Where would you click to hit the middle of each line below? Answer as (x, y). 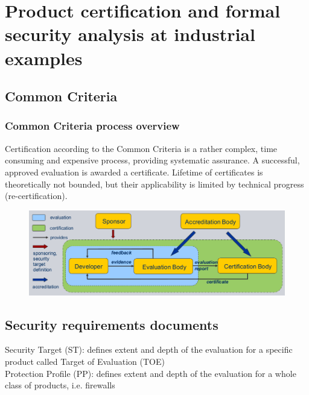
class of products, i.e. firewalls (60, 385)
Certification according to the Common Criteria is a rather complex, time (141, 148)
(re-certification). (36, 196)
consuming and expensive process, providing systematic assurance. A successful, (152, 160)
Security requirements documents (112, 324)
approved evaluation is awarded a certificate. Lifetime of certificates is (134, 172)
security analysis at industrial (130, 34)
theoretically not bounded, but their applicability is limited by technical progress (154, 184)
